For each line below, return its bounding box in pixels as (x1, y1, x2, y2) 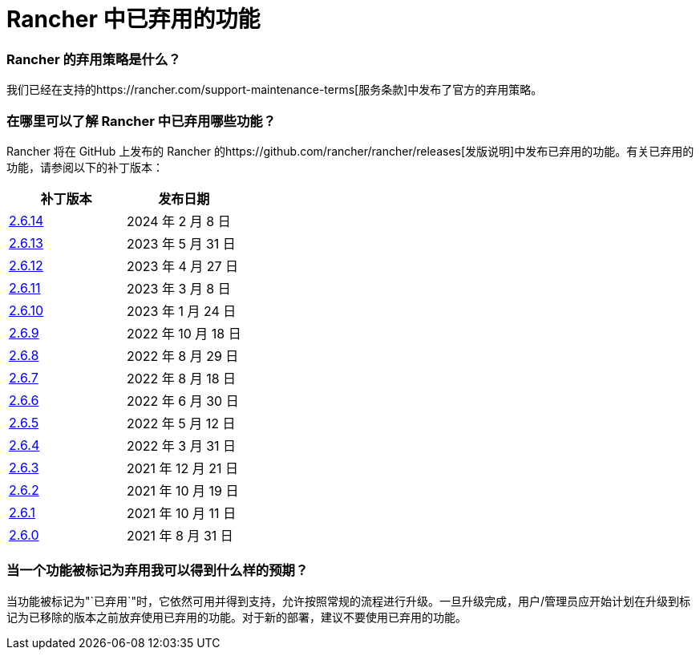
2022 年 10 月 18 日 (126, 325, 241, 342)
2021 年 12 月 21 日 (126, 460, 239, 476)
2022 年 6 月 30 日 (126, 392, 239, 409)
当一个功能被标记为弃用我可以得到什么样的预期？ (6, 562, 309, 579)
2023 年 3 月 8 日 (126, 280, 231, 297)
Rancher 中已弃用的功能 (6, 6, 261, 33)
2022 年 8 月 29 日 (126, 347, 239, 364)
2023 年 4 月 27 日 (126, 257, 239, 274)
